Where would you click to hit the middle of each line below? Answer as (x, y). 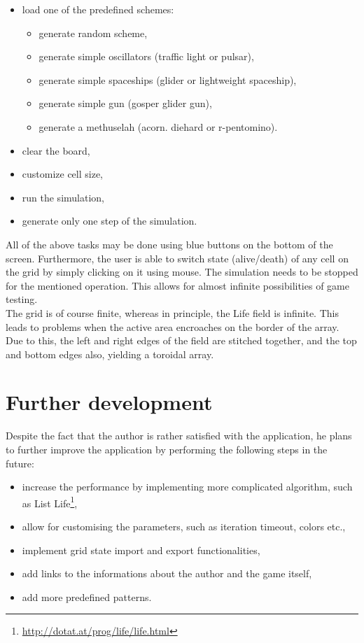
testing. (22, 299)
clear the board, (56, 150)
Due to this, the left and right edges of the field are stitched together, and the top (181, 340)
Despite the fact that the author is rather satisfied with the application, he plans (179, 436)
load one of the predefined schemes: (98, 9)
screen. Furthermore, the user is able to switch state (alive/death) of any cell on (177, 258)
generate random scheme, (93, 33)
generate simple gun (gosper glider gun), (125, 103)
